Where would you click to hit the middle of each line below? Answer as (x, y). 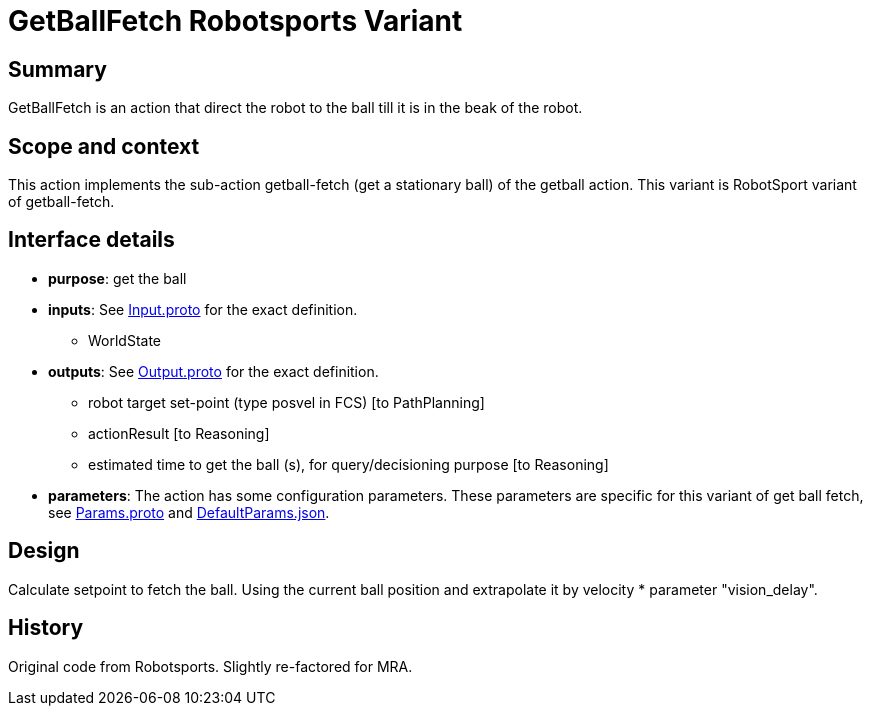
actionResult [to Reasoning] (179, 433)
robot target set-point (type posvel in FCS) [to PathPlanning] (286, 402)
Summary (57, 69)
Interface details (91, 240)
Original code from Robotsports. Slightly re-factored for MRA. (210, 666)
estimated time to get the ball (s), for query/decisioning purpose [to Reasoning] (348, 464)
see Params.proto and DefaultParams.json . (189, 512)
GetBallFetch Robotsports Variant (235, 21)
